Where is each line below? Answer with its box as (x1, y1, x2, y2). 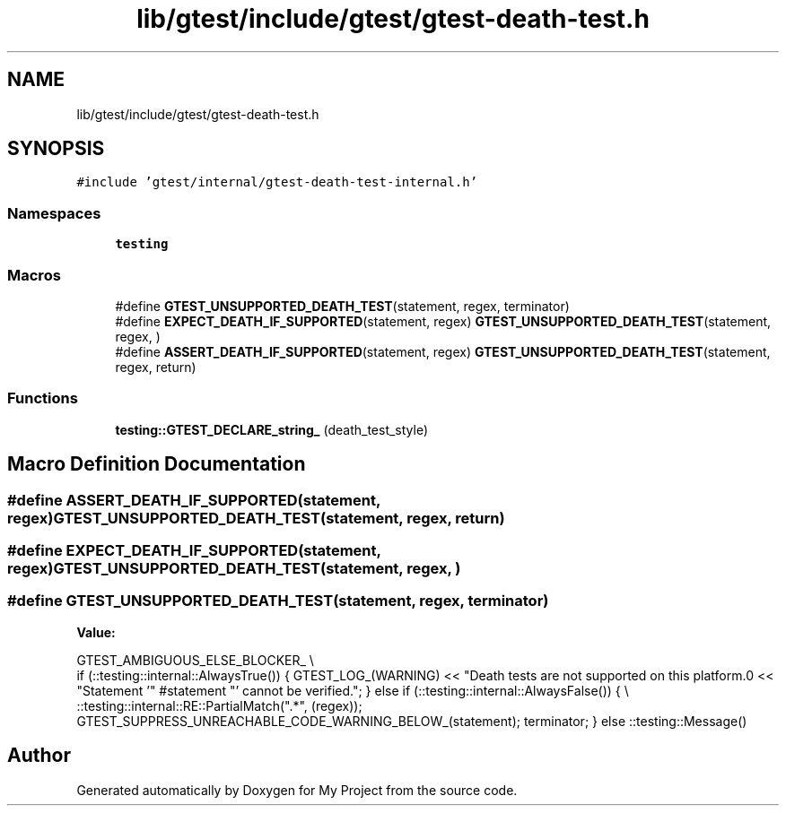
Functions (7, 389, 78, 408)
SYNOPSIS (7, 137, 105, 160)
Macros (7, 265, 61, 284)
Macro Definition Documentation (7, 453, 306, 476)
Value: (76, 624, 116, 640)
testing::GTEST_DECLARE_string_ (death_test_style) (115, 421, 429, 437)
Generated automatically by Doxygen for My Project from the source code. (76, 782, 518, 798)
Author (7, 744, 71, 767)
